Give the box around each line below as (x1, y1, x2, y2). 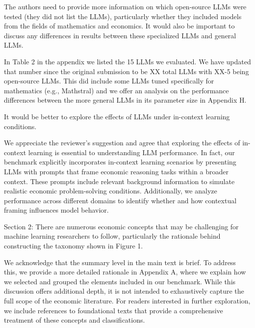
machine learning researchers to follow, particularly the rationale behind (4, 231, 221, 241)
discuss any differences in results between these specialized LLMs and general (4, 30, 236, 40)
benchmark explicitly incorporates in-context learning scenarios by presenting (4, 157, 236, 167)
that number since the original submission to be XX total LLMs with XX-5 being (4, 66, 249, 76)
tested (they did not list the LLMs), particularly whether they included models (4, 11, 242, 21)
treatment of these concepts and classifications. (4, 315, 145, 325)
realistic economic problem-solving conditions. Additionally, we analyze (4, 186, 217, 196)
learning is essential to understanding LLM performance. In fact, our (28, 147, 235, 157)
